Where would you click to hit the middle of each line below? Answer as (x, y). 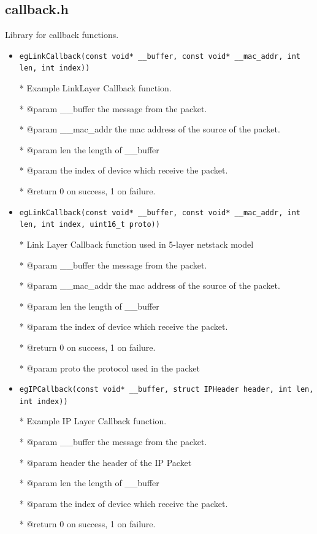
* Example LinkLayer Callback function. (95, 88)
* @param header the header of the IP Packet (105, 462)
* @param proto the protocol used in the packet (109, 368)
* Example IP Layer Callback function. (93, 421)
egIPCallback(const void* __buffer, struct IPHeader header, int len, (166, 390)
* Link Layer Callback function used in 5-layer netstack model (136, 244)
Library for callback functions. (62, 35)
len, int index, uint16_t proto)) (90, 225)
